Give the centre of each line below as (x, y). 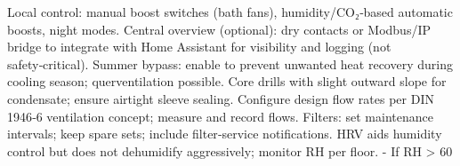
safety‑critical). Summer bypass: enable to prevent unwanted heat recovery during (230, 63)
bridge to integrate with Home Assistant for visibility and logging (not (199, 47)
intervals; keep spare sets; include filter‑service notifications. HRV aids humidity (225, 134)
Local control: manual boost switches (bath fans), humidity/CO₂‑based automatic (230, 12)
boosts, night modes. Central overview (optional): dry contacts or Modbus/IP (219, 29)
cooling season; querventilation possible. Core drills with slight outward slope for (227, 81)
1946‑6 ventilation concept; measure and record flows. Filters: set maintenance (220, 116)
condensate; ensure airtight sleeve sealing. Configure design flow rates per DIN (221, 98)
